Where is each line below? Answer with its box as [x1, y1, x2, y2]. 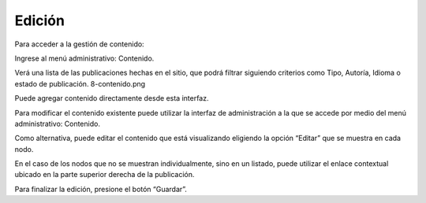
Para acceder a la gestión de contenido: [14, 39, 145, 49]
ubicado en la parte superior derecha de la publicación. [14, 170, 195, 179]
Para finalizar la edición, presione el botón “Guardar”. [14, 184, 187, 194]
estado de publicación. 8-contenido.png [14, 79, 146, 88]
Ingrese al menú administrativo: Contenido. [14, 54, 155, 63]
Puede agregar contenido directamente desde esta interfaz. [14, 94, 209, 103]
